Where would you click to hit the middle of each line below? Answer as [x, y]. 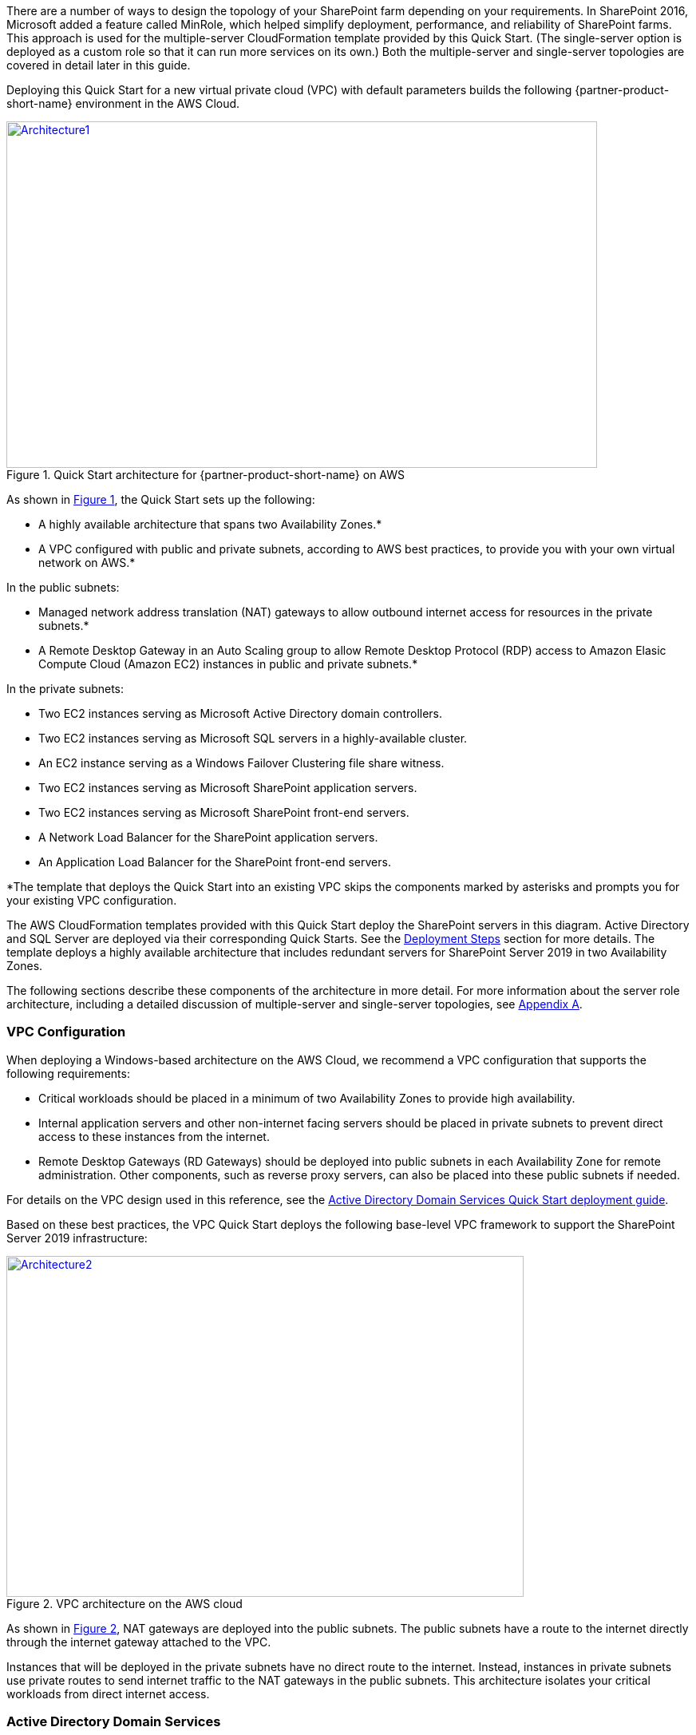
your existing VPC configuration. [92, 900]
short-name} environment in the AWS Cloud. [123, 103]
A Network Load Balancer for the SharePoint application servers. [208, 837]
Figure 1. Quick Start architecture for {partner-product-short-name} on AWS [206, 475]
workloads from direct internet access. [108, 1693]
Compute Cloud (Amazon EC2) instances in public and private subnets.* [228, 664]
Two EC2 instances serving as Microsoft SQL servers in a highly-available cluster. [253, 738]
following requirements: [68, 1073]
